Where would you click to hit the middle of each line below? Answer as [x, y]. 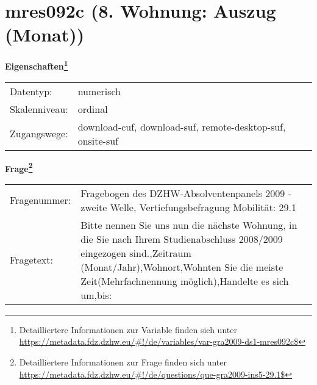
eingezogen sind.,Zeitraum [136, 253]
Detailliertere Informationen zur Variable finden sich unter [128, 329]
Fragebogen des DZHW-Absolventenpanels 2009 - [186, 193]
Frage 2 [19, 167]
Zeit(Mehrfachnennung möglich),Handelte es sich [185, 281]
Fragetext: [31, 260]
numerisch [99, 91]
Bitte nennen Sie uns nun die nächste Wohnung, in [189, 225]
